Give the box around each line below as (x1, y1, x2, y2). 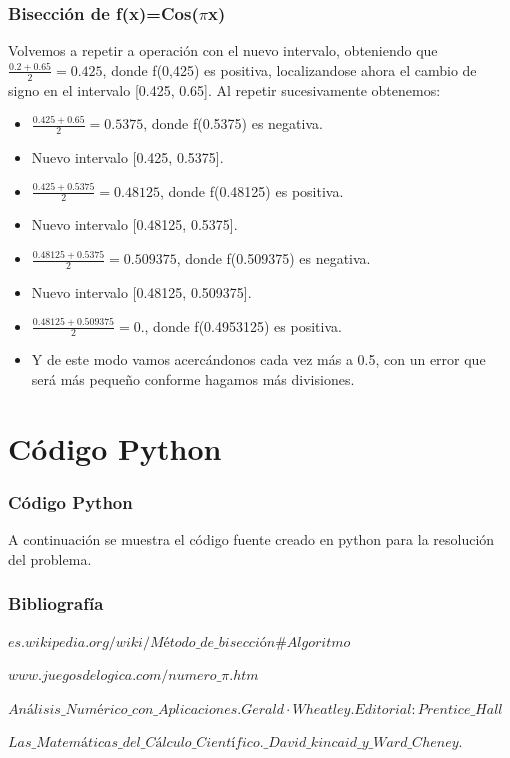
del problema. (8, 548, 92, 569)
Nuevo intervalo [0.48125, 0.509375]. (31, 281, 252, 302)
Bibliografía (8, 591, 104, 616)
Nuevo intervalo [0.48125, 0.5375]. (31, 214, 238, 235)
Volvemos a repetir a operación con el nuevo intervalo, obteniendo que (8, 40, 438, 61)
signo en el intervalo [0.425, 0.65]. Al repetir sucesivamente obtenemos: (8, 79, 441, 100)
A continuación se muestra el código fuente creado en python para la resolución (8, 529, 495, 550)
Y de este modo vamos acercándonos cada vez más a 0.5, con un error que (31, 349, 486, 370)
